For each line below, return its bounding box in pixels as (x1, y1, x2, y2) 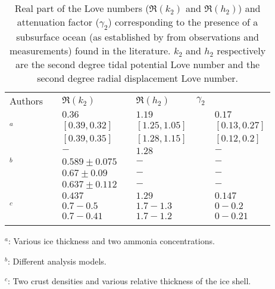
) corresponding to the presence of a (108, 15, 258, 29)
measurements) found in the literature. (10, 44, 171, 58)
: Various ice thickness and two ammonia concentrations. (8, 234, 215, 247)
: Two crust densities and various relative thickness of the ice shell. (8, 275, 251, 287)
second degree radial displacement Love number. (37, 71, 238, 85)
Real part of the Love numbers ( (14, 1, 149, 15)
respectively (217, 44, 266, 58)
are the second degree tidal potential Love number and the (15, 57, 260, 72)
